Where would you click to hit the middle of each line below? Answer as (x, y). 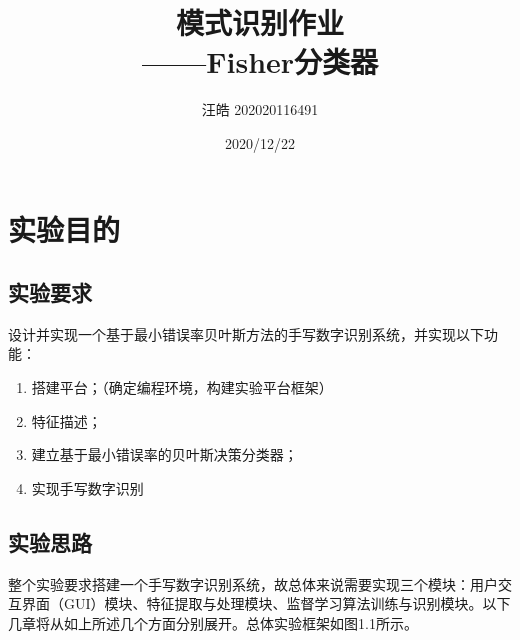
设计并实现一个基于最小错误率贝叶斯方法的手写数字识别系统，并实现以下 (246, 333)
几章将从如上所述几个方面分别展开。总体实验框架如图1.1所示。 (213, 622)
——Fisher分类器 (260, 61)
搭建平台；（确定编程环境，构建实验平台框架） (182, 387)
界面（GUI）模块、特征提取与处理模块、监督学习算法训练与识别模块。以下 (266, 603)
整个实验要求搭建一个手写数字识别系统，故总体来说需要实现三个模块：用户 (253, 583)
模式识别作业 (259, 22)
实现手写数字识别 (87, 487)
